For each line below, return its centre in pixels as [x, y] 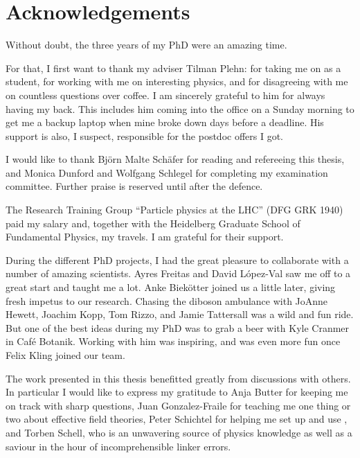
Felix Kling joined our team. [65, 355]
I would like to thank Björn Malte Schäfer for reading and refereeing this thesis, [175, 159]
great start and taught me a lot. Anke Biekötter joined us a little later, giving [171, 287]
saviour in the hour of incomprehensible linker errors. [118, 446]
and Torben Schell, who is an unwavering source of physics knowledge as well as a [179, 432]
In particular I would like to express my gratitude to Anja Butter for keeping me [177, 392]
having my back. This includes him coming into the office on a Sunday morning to [180, 108]
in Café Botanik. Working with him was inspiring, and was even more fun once [173, 341]
